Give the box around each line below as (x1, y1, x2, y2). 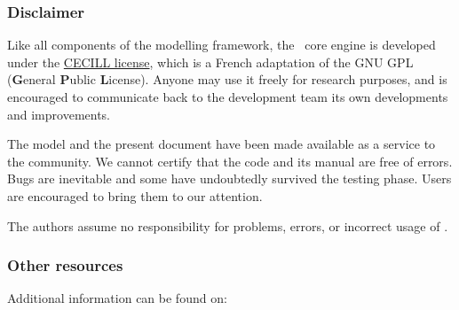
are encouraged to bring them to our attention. (7, 186, 263, 205)
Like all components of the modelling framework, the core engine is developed (7, 35, 436, 54)
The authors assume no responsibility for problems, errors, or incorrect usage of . (7, 216, 448, 235)
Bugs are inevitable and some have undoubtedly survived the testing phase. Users (7, 169, 452, 188)
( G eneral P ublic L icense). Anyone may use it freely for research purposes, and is (7, 70, 447, 89)
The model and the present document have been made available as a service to (7, 135, 436, 153)
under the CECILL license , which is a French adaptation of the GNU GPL (7, 52, 414, 71)
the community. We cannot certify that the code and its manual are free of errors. (7, 151, 453, 170)
